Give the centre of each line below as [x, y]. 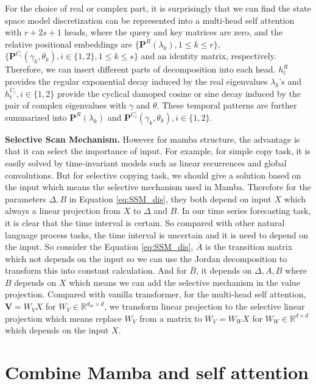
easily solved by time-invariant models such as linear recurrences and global [146, 162]
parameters [26, 198]
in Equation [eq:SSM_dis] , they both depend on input [170, 198]
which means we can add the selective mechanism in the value [184, 282]
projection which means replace [63, 318]
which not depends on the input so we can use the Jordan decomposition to [146, 258]
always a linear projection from [63, 211]
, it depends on [224, 270]
